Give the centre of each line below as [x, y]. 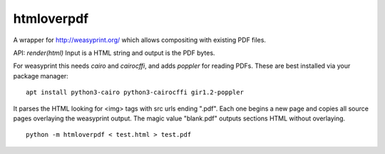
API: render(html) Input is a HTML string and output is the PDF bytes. [114, 53]
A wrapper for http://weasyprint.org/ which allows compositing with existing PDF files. [140, 40]
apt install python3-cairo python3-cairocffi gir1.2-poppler [135, 92]
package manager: [41, 76]
